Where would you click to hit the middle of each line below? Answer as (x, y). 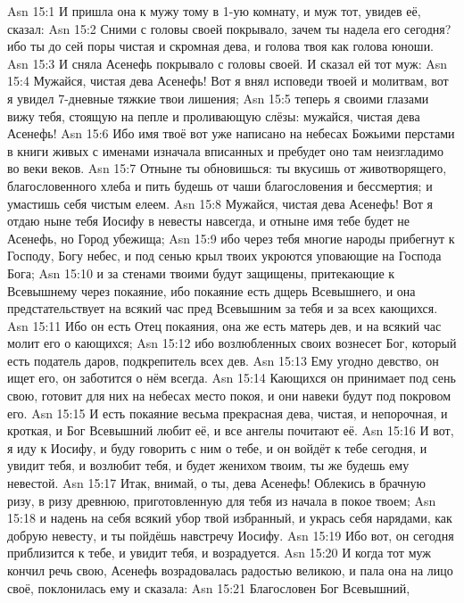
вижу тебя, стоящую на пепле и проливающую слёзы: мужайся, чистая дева (214, 116)
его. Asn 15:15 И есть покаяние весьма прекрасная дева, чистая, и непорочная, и (228, 413)
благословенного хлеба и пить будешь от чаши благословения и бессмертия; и (220, 185)
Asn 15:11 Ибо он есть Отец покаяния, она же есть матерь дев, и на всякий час (224, 325)
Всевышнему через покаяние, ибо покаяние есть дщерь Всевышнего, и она (211, 290)
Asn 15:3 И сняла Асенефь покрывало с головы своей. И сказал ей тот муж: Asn (228, 63)
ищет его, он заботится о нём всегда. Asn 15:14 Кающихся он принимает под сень (232, 378)
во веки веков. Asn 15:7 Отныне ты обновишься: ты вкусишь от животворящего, (227, 168)
